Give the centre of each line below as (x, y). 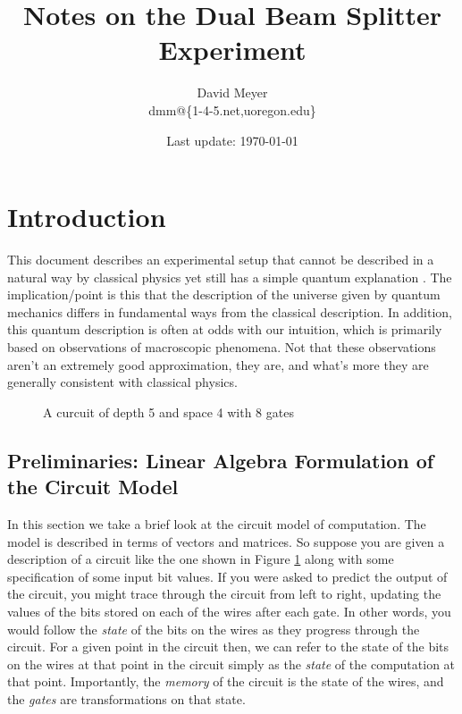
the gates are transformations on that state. (126, 698)
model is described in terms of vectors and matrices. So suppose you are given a (226, 541)
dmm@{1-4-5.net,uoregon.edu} (232, 109)
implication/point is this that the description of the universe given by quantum (224, 294)
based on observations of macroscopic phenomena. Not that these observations (222, 347)
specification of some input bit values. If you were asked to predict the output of (227, 576)
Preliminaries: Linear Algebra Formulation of (221, 460)
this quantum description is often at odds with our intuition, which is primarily (225, 329)
